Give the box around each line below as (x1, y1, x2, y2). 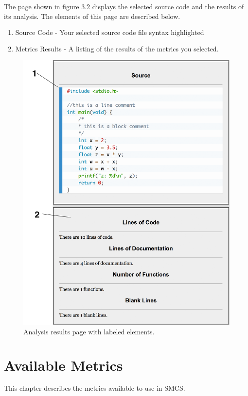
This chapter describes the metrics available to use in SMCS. (4, 383, 185, 393)
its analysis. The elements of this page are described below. (4, 11, 180, 21)
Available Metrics (4, 355, 123, 375)
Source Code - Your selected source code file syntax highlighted (15, 27, 204, 37)
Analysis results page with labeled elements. (23, 326, 155, 336)
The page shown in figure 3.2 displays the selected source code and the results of (4, 1, 244, 11)
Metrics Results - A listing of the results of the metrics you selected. (15, 43, 219, 53)
